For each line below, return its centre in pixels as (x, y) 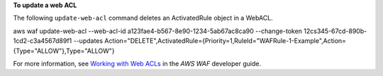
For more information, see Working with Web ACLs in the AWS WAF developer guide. (137, 63)
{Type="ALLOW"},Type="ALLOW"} (64, 51)
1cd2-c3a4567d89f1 (43, 41)
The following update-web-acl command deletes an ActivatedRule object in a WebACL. (143, 18)
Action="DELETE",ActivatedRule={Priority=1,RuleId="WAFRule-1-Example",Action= (225, 41)
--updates (88, 41)
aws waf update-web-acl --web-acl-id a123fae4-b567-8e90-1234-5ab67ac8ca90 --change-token (158, 31)
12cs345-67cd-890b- (335, 31)
